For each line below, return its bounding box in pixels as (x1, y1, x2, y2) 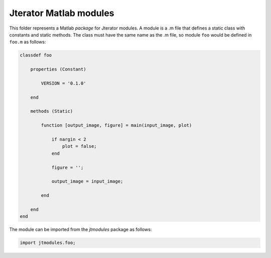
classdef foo (20, 53, 52, 58)
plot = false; (62, 143, 97, 149)
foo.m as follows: (9, 39, 46, 45)
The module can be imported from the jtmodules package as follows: (9, 226, 152, 232)
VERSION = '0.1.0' (41, 80, 86, 86)
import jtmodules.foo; (20, 240, 76, 245)
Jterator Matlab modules (9, 8, 115, 19)
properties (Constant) (30, 67, 86, 72)
